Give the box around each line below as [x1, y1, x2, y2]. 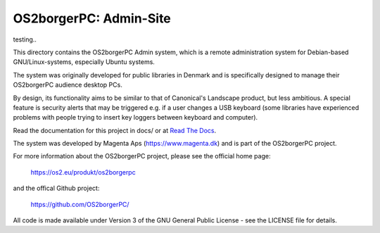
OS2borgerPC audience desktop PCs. [13, 81, 122, 89]
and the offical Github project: [13, 184, 100, 193]
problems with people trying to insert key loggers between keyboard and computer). [13, 113, 258, 122]
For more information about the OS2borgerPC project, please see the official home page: [13, 152, 271, 160]
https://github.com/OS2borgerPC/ [30, 200, 129, 208]
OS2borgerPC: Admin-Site [13, 11, 172, 26]
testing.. [13, 35, 37, 44]
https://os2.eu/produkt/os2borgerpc [30, 168, 137, 176]
